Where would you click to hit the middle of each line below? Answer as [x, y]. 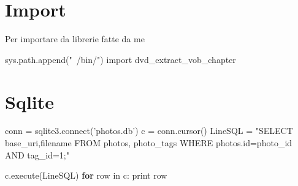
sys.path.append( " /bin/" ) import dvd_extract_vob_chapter [120, 59]
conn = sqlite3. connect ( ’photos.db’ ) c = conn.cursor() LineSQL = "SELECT [149, 131]
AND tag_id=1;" [37, 154]
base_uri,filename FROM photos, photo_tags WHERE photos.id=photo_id [149, 143]
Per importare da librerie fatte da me [75, 39]
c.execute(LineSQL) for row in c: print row [86, 175]
